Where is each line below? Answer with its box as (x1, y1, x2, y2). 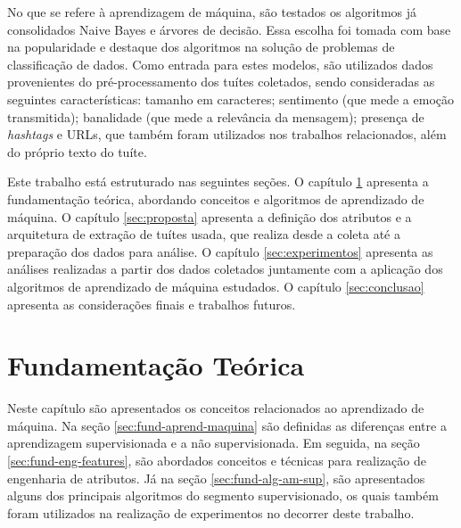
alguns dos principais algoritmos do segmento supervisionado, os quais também (7, 486, 439, 505)
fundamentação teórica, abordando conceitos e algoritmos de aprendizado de (7, 189, 424, 208)
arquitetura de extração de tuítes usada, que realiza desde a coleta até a (7, 225, 400, 243)
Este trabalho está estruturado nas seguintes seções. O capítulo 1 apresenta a (7, 172, 429, 191)
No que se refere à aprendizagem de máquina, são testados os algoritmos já (7, 3, 417, 21)
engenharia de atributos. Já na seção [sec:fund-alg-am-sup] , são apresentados (7, 468, 425, 487)
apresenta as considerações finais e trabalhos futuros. (7, 294, 296, 313)
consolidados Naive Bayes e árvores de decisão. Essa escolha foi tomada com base (7, 20, 451, 38)
